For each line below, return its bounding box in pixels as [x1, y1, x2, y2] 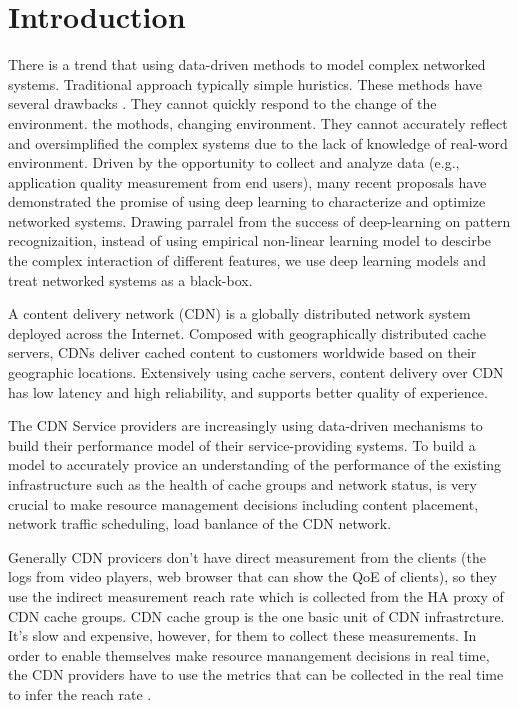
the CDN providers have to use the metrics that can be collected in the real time [8, 664, 504, 685]
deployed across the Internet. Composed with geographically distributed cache [8, 322, 487, 343]
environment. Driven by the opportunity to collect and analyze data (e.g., [8, 152, 460, 173]
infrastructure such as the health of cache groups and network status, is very [8, 474, 477, 494]
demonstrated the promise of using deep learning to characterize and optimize [8, 191, 486, 212]
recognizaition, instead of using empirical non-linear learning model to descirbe [8, 230, 492, 251]
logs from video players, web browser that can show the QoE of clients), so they [8, 566, 497, 587]
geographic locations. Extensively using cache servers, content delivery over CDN [8, 362, 504, 383]
